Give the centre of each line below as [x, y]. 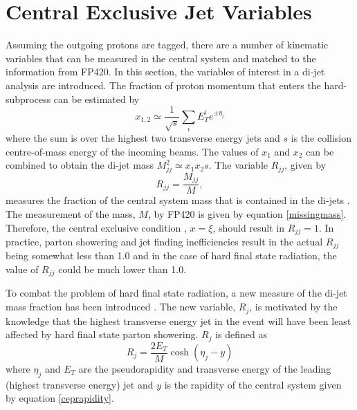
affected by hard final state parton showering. [102, 334]
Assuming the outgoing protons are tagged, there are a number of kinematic [167, 45]
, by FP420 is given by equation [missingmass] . [247, 213]
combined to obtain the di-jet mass [80, 165]
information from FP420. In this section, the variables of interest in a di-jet [165, 72]
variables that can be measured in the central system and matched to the [161, 58]
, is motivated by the [293, 307]
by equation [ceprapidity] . [60, 398]
